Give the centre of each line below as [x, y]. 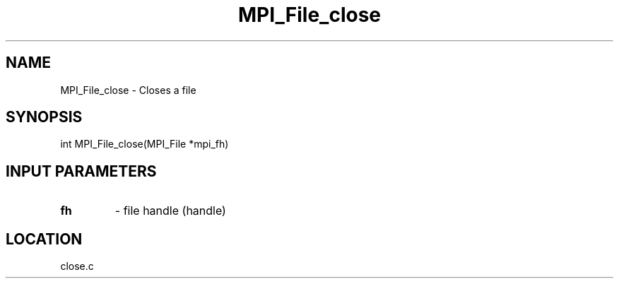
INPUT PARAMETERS [81, 171]
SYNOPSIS [44, 117]
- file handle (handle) [170, 211]
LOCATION [44, 239]
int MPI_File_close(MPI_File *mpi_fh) [145, 144]
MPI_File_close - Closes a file [128, 90]
